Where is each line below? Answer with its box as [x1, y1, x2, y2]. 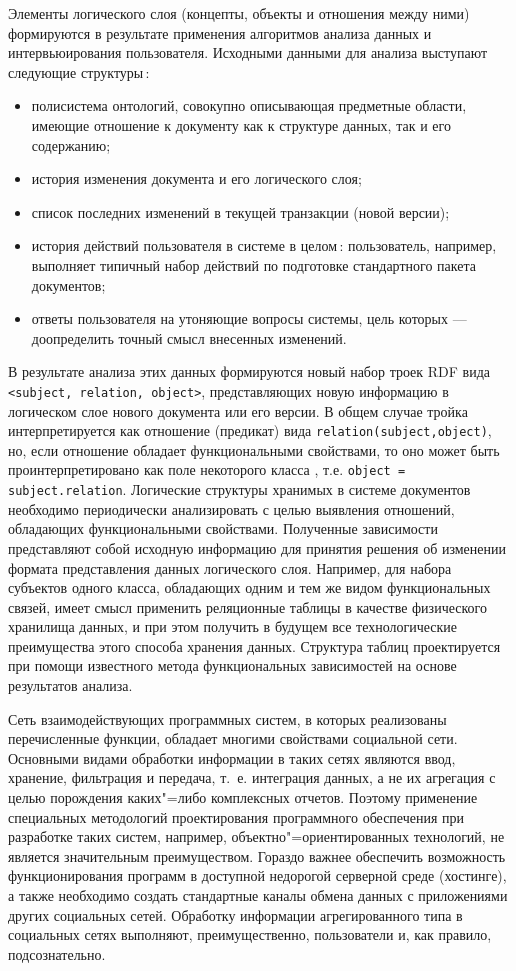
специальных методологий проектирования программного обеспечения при [8, 806, 465, 827]
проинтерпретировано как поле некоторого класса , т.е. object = [8, 459, 406, 480]
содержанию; [31, 134, 111, 155]
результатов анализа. [8, 675, 133, 696]
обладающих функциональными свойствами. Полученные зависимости [8, 518, 438, 539]
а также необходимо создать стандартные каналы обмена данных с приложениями [8, 885, 508, 905]
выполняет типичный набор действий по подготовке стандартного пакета [31, 254, 476, 275]
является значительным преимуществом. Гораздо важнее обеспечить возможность [8, 845, 506, 866]
